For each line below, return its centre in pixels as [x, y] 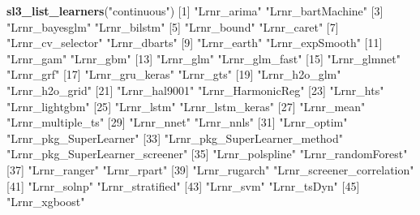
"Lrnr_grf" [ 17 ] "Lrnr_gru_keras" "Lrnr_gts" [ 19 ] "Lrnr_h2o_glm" [174, 74]
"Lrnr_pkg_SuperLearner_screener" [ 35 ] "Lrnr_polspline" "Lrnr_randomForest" [207, 154]
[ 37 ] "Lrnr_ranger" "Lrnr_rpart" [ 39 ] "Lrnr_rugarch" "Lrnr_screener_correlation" [210, 169]
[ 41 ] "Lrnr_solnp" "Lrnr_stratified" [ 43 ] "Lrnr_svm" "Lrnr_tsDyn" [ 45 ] [183, 185]
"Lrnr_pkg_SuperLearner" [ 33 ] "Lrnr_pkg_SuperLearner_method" [175, 138]
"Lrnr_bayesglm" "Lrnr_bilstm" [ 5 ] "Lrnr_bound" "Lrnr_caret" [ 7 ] [173, 26]
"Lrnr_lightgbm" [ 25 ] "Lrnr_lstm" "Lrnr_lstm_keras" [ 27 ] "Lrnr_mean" [186, 106]
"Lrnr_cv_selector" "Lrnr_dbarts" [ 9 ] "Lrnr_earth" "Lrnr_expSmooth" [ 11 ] [195, 43]
